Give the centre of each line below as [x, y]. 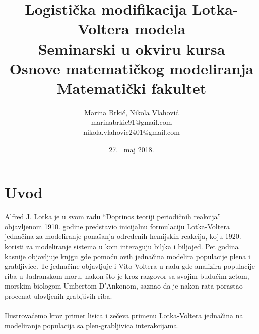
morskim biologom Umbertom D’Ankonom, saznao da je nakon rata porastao [124, 286]
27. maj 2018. [132, 149]
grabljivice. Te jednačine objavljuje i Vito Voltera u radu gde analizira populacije [130, 266]
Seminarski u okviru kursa [132, 48]
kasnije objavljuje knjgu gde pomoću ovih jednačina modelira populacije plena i [127, 256]
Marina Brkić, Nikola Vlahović [132, 112]
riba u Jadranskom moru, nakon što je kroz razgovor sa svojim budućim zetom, [127, 276]
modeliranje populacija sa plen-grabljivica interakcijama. [92, 325]
